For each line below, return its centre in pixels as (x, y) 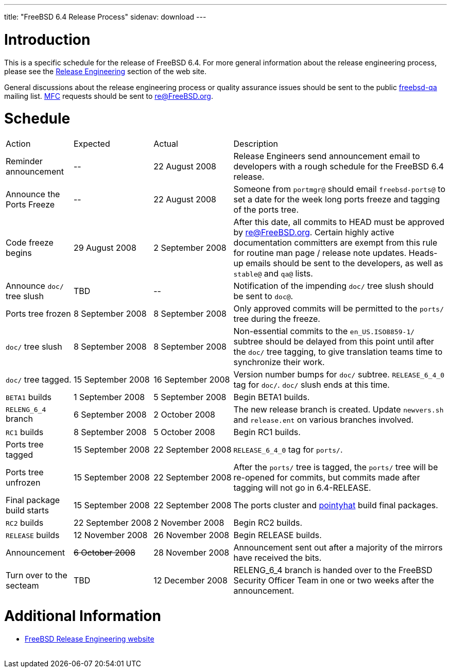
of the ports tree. (266, 210)
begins (19, 253)
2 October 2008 (184, 415)
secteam (22, 585)
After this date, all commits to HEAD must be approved (339, 222)
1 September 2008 (109, 397)
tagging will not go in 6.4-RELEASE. (302, 488)
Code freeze (30, 243)
